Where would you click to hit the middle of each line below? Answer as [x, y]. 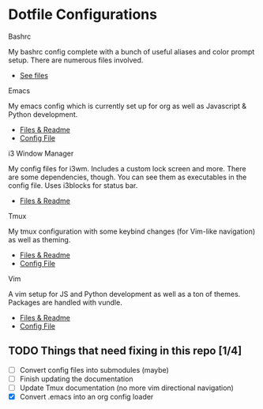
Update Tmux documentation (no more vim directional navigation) [127, 388]
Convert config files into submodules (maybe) [94, 370]
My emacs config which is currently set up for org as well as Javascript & [128, 106]
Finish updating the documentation [76, 379]
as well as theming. [39, 239]
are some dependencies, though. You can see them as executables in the [128, 177]
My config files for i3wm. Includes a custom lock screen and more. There [127, 168]
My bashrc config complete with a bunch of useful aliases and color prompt [131, 51]
